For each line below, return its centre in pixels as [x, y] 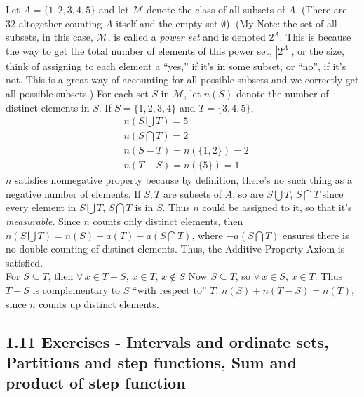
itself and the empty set [167, 23]
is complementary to [76, 290]
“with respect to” [170, 290]
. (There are [321, 9]
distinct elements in [48, 107]
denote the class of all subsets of [216, 9]
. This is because [315, 37]
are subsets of [193, 193]
